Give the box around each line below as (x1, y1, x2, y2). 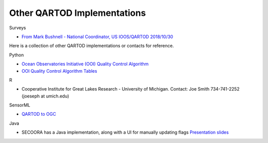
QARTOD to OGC (21, 111, 57, 117)
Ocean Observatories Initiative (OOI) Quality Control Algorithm (21, 61, 149, 67)
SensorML (9, 102, 31, 108)
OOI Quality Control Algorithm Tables (21, 68, 97, 74)
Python (9, 52, 24, 58)
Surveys (9, 25, 26, 31)
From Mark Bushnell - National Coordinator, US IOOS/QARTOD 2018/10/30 (21, 34, 173, 40)
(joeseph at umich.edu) (21, 93, 69, 99)
